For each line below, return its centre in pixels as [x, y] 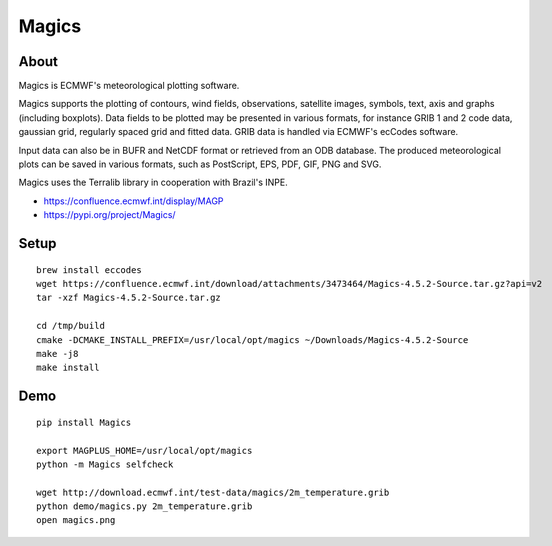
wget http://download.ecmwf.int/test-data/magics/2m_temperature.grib [213, 492]
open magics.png [76, 520]
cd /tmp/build [70, 326]
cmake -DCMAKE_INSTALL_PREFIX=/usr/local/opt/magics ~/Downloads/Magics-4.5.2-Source [252, 339]
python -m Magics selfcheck [105, 464]
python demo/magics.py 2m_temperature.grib [144, 506]
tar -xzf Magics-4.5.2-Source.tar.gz [129, 298]
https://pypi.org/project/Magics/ [109, 215]
